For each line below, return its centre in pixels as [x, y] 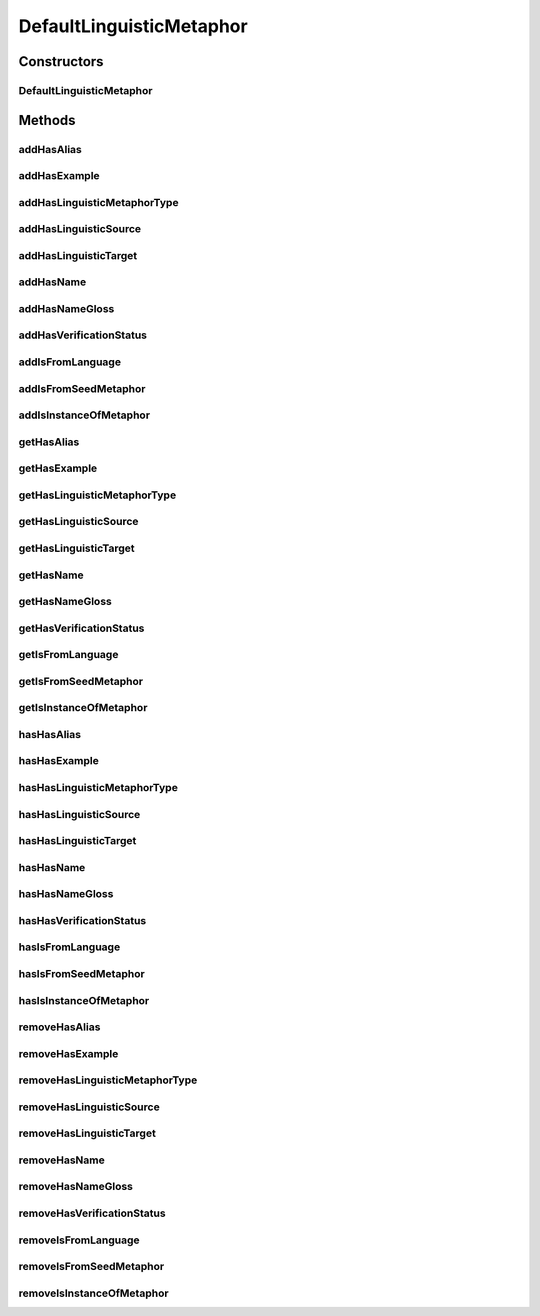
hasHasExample [59, 761]
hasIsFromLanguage [69, 947]
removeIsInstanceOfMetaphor [93, 1293]
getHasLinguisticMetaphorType [97, 495]
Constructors [61, 61]
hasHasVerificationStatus [82, 920]
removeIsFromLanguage [79, 1240]
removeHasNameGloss [76, 1187]
